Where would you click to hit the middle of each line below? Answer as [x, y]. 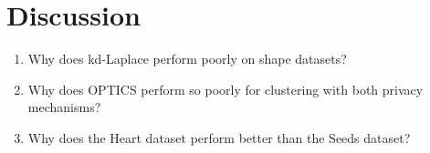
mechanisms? [64, 107]
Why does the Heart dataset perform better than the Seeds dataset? [219, 137]
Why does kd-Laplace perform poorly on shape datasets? [187, 59]
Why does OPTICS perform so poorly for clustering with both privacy [225, 89]
